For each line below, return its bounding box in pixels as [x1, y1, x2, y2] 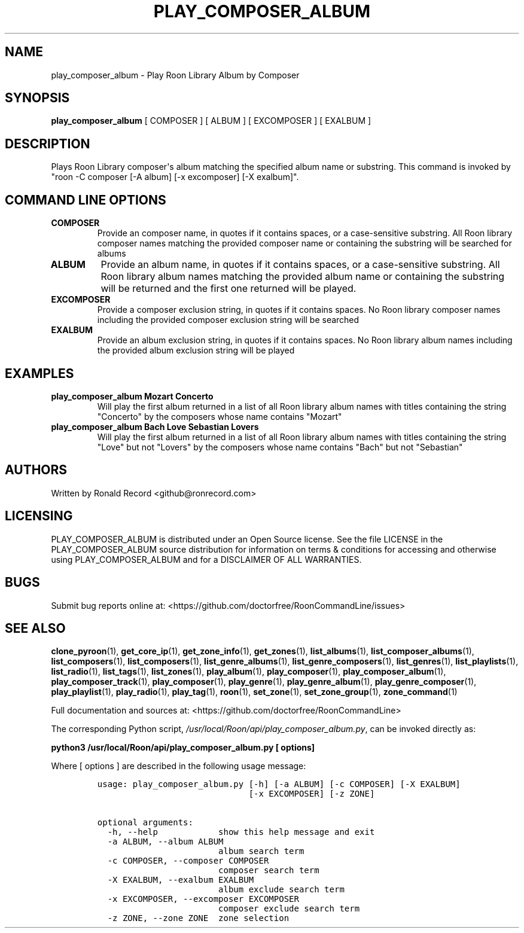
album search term [218, 846, 304, 856]
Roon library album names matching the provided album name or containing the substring [100, 270, 505, 283]
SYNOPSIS [5, 90, 70, 106]
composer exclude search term [218, 904, 360, 914]
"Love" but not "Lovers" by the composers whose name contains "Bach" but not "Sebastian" [97, 441, 463, 452]
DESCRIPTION [5, 136, 90, 151]
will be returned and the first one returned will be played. [100, 282, 357, 295]
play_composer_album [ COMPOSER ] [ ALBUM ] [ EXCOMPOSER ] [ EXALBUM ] [51, 115, 371, 126]
